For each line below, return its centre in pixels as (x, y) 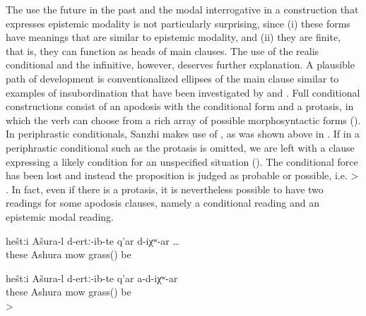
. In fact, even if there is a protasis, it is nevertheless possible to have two (165, 189)
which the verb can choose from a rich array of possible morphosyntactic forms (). (183, 120)
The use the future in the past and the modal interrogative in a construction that (182, 9)
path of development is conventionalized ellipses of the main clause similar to (172, 78)
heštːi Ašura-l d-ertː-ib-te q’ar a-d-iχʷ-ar (92, 278)
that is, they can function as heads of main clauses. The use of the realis (163, 50)
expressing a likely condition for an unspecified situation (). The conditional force (182, 161)
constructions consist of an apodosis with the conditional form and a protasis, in (180, 106)
